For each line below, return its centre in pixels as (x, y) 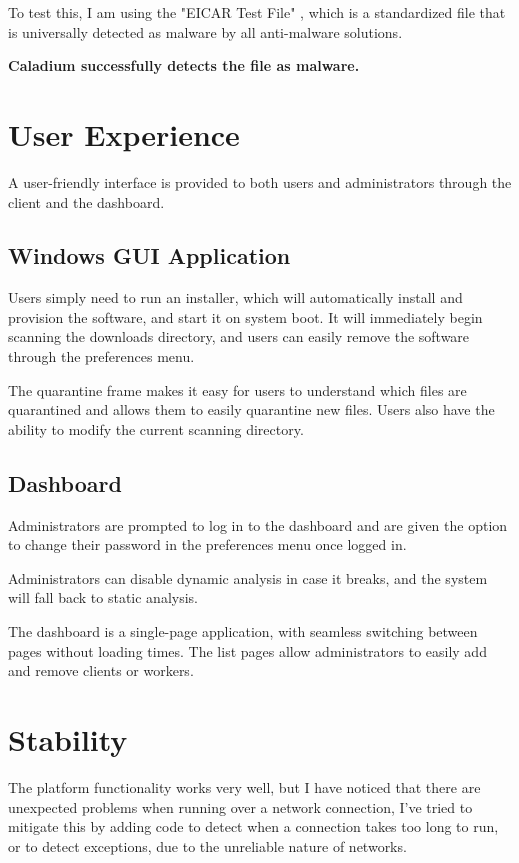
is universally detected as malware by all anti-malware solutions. (205, 31)
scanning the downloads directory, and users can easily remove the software (239, 336)
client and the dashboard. (86, 201)
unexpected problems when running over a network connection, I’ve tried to (240, 806)
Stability (68, 739)
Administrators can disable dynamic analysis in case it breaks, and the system (248, 577)
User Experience (124, 133)
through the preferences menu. (101, 356)
